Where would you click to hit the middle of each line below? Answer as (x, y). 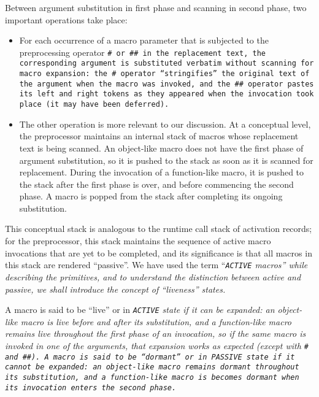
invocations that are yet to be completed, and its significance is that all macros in (159, 252)
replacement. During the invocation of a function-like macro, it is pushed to (162, 172)
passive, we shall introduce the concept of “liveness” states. (115, 289)
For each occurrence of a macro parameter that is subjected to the (144, 40)
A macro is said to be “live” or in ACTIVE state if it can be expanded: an (140, 310)
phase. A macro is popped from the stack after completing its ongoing (151, 196)
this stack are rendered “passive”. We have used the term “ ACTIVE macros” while (156, 265)
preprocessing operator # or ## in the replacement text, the (142, 52)
